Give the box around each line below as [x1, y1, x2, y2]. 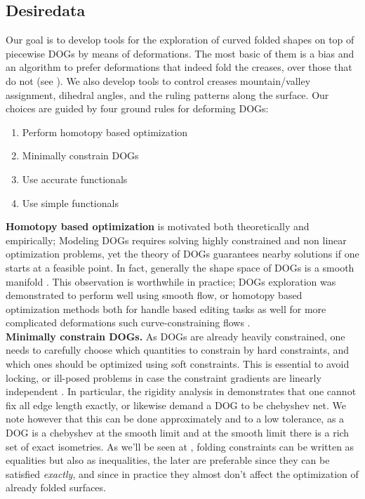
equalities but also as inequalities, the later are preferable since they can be [6, 453, 330, 467]
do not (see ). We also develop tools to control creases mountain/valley [6, 73, 311, 88]
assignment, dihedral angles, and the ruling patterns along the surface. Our [6, 87, 329, 102]
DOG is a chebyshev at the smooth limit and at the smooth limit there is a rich [6, 425, 350, 440]
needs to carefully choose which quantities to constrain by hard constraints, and [6, 342, 350, 357]
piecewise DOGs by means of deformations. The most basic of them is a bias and [6, 46, 354, 60]
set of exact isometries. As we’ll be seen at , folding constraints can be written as [6, 439, 354, 453]
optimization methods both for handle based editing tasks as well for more [6, 301, 326, 316]
